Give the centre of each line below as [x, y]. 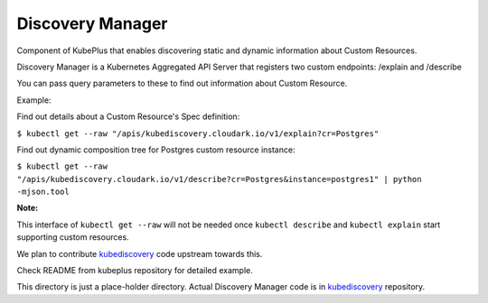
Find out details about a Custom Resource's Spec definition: [128, 116]
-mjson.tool [43, 192]
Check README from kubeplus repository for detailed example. [135, 271]
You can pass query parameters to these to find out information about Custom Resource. [182, 83]
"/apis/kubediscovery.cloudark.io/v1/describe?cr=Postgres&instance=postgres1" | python [219, 179]
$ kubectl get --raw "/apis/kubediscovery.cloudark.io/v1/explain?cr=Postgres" [198, 133]
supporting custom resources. [73, 237]
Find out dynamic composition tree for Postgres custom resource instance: [156, 150]
